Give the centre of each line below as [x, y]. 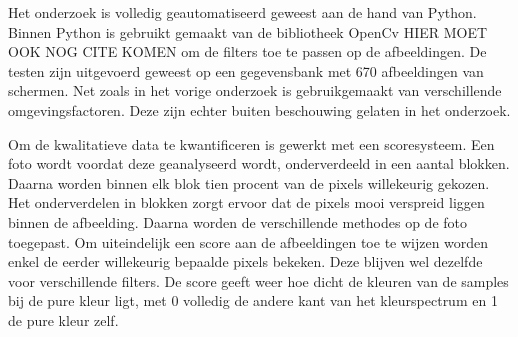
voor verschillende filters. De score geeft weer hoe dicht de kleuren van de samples [258, 280]
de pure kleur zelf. [63, 319]
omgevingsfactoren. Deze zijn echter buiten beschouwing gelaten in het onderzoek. [259, 109]
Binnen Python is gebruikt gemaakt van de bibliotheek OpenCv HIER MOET [248, 31]
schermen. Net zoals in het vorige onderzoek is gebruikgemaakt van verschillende [255, 90]
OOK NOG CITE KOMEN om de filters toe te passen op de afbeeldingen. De [247, 51]
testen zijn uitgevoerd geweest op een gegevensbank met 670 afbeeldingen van [246, 70]
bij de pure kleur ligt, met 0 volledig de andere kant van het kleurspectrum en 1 [253, 300]
